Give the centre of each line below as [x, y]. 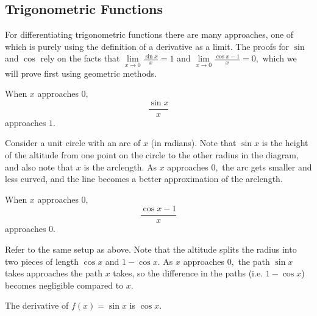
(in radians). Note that [194, 143]
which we [280, 58]
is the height [285, 143]
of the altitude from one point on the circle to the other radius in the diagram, [152, 155]
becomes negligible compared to [64, 285]
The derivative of [37, 305]
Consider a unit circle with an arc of [73, 143]
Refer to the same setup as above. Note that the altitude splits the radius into [151, 249]
